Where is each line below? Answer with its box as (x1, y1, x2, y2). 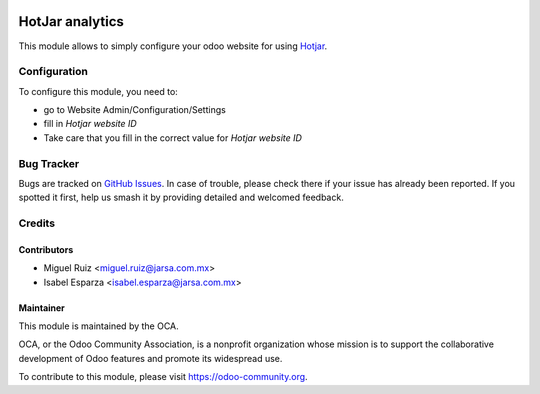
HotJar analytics (18, 13, 125, 30)
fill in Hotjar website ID (43, 118, 137, 130)
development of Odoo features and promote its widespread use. (18, 352, 283, 364)
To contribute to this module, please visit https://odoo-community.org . (18, 371, 309, 383)
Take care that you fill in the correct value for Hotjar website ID (43, 131, 302, 144)
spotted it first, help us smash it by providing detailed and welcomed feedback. (18, 191, 344, 204)
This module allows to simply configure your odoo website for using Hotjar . (18, 40, 328, 52)
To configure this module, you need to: (18, 85, 179, 97)
